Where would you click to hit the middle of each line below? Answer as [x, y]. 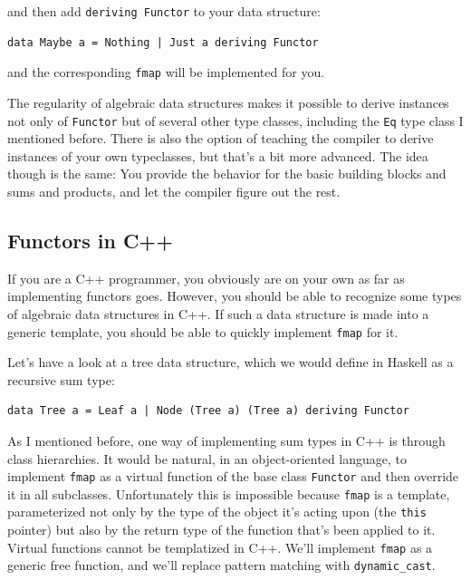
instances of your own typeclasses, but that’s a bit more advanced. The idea [218, 155]
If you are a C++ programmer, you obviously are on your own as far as [206, 278]
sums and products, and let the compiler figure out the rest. [174, 191]
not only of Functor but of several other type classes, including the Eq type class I [235, 120]
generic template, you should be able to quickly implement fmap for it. [203, 331]
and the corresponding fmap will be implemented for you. [166, 72]
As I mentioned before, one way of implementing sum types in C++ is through [226, 440]
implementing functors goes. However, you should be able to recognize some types [235, 296]
